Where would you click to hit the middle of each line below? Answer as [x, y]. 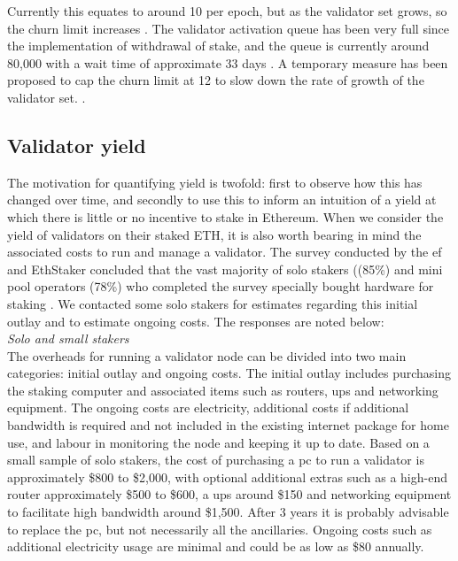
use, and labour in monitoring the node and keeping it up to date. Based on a [218, 442]
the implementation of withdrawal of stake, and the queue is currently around [218, 46]
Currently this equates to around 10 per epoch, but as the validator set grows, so [227, 11]
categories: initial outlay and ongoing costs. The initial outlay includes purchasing [229, 373]
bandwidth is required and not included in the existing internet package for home [228, 425]
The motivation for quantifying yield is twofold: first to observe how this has [215, 182]
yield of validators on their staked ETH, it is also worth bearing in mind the [214, 234]
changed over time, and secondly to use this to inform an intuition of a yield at [222, 200]
